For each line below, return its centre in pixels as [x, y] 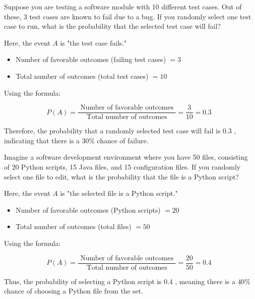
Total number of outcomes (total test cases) [82, 76]
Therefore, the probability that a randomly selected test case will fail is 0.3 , [120, 131]
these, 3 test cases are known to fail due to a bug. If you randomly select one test [128, 16]
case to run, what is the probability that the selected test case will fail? [112, 26]
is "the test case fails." [94, 42]
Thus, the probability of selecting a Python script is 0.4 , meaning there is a [120, 281]
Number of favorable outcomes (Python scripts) [88, 209]
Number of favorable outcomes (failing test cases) [91, 59]
